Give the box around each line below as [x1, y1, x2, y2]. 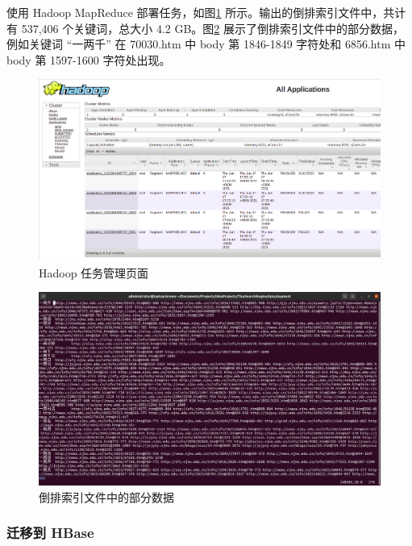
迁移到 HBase [6, 523, 94, 543]
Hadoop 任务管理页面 [39, 264, 149, 281]
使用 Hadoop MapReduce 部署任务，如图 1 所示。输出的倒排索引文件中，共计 [6, 4, 406, 20]
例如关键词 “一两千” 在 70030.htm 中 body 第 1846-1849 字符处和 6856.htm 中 [6, 35, 406, 52]
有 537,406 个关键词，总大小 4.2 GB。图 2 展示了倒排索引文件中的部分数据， [6, 19, 405, 36]
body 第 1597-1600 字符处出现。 [6, 51, 171, 68]
